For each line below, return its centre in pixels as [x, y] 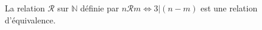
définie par [100, 8]
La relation [25, 8]
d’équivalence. [30, 19]
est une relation [229, 8]
